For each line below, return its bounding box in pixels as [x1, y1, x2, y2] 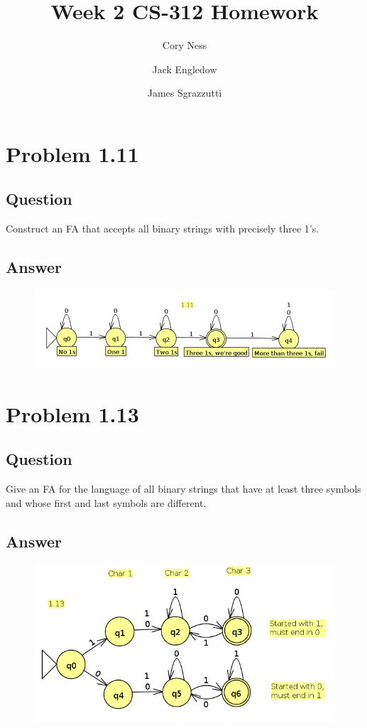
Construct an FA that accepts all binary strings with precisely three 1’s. [6, 221, 319, 236]
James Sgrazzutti [147, 85, 222, 100]
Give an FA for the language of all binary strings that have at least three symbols [6, 481, 361, 496]
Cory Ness [162, 38, 207, 53]
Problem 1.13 [6, 399, 139, 428]
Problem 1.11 [6, 139, 139, 168]
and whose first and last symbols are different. [6, 495, 207, 510]
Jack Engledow [152, 61, 217, 76]
